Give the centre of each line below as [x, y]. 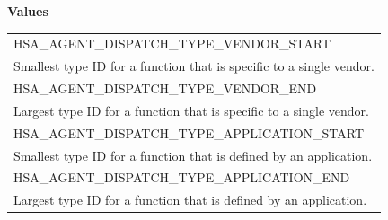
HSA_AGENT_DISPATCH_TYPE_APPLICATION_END [182, 177]
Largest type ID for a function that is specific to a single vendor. [191, 110]
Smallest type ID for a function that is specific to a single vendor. [194, 66]
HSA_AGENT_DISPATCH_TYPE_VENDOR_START [172, 44]
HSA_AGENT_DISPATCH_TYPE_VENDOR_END [165, 88]
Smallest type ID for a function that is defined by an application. [193, 155]
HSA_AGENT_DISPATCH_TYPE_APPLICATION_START [189, 132]
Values [28, 11]
